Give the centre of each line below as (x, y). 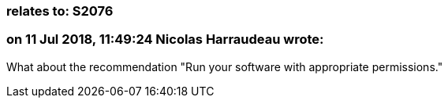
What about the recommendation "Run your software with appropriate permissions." (225, 66)
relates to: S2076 (60, 11)
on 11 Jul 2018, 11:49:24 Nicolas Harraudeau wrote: (165, 39)
